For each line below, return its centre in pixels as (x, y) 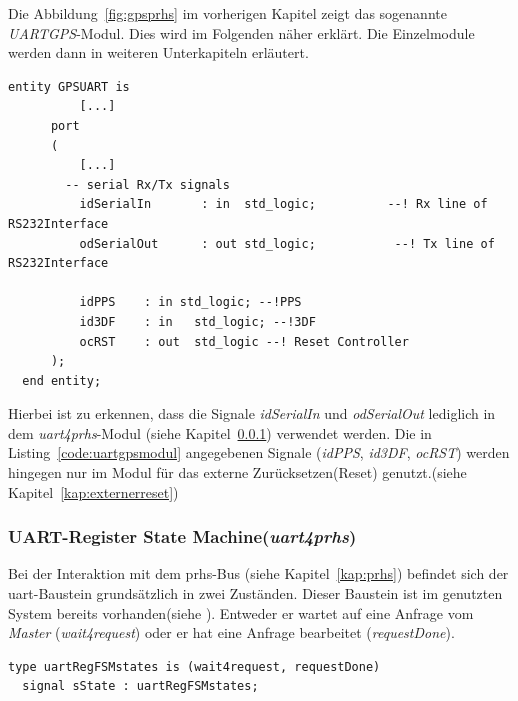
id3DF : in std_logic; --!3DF (197, 321)
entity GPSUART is (69, 86)
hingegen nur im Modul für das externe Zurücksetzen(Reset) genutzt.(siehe (237, 472)
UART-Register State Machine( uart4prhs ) (182, 536)
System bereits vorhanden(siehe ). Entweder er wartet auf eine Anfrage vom (241, 612)
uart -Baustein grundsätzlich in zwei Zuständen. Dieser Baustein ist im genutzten (255, 593)
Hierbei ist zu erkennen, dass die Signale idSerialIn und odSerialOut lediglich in (252, 413)
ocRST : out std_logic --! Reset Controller (244, 341)
